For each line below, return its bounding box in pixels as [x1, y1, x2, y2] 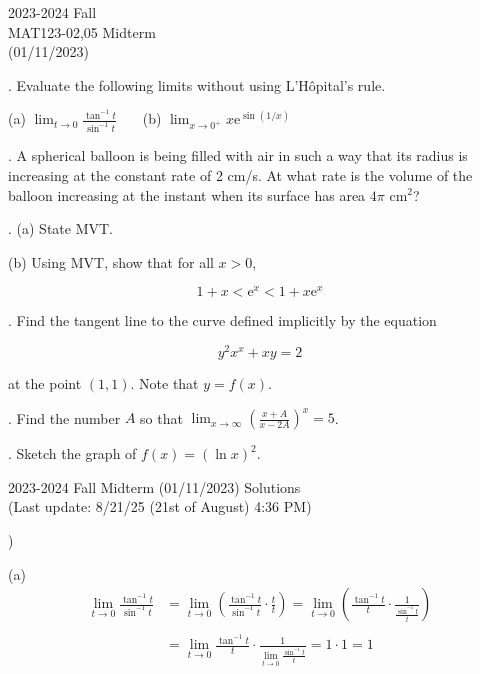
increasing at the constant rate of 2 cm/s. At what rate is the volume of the [8, 164, 473, 185]
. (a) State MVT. [8, 218, 113, 239]
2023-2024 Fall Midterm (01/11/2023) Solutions [8, 476, 301, 497]
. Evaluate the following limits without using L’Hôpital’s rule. [8, 74, 386, 95]
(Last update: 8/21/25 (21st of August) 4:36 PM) [8, 496, 312, 517]
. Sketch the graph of [8, 443, 137, 464]
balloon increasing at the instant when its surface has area [8, 184, 366, 205]
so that [140, 407, 183, 428]
